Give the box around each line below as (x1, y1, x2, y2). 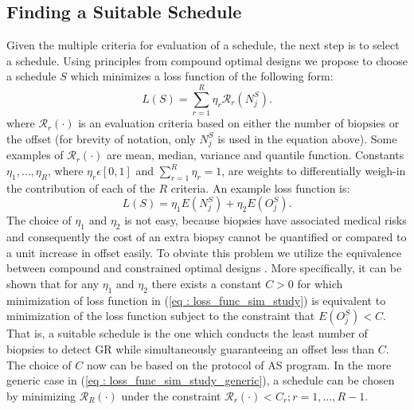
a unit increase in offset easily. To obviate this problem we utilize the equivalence (6, 244, 402, 260)
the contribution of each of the (6, 179, 155, 196)
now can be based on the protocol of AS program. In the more (86, 356, 392, 373)
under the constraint (121, 387, 221, 404)
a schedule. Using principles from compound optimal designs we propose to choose (6, 52, 408, 68)
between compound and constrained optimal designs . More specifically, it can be (6, 260, 402, 276)
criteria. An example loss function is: (170, 179, 350, 196)
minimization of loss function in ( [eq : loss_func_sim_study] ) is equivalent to (6, 291, 386, 308)
